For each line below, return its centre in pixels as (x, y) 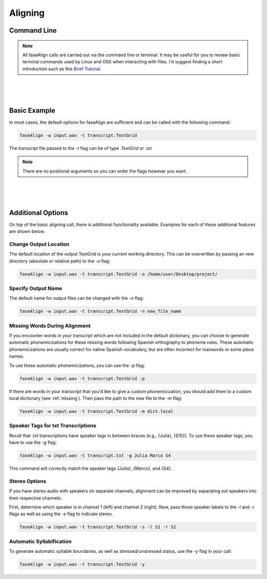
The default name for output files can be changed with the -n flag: (77, 298)
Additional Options (39, 213)
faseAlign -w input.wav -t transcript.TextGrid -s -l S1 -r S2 (98, 527)
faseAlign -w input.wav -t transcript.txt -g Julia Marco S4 (95, 456)
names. (17, 356)
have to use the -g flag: (33, 443)
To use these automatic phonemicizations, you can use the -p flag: (77, 365)
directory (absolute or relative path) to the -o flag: (60, 261)
